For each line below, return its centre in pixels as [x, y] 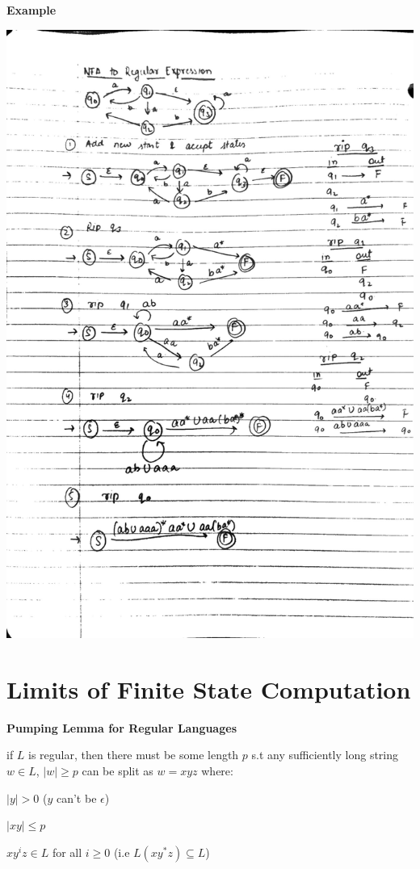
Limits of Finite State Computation [209, 688]
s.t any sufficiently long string [325, 755]
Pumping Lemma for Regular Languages [122, 727]
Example [31, 10]
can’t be [76, 798]
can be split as [118, 770]
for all [67, 852]
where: [217, 770]
